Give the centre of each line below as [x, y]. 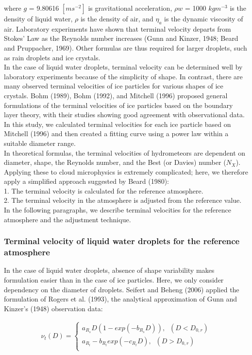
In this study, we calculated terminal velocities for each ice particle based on [118, 124]
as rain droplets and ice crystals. [52, 57]
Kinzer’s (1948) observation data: [53, 308]
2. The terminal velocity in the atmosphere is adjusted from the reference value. [123, 200]
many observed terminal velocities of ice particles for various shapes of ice [114, 86]
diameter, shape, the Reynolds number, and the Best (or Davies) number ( [115, 162]
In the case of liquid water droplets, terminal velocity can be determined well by [123, 67]
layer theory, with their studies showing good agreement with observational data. [124, 115]
